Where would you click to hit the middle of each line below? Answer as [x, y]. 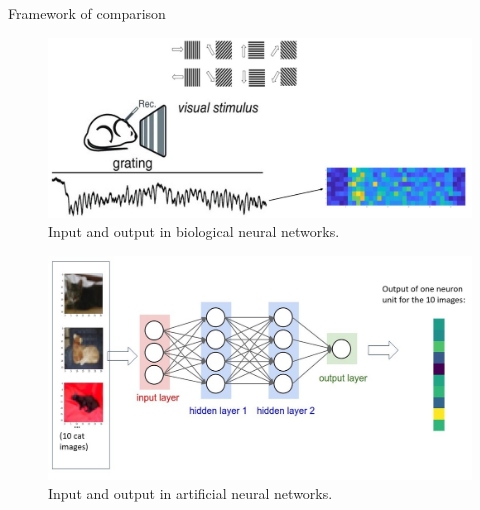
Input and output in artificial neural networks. [190, 493]
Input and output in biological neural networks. [194, 231]
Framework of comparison [87, 13]
